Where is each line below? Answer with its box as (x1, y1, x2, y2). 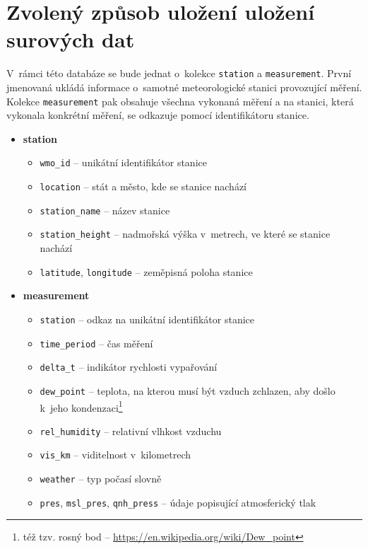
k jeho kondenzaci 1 (40, 398, 123, 415)
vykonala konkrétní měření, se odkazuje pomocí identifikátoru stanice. (6, 108, 309, 122)
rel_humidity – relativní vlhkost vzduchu (40, 423, 222, 438)
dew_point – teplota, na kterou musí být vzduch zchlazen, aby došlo (40, 383, 336, 398)
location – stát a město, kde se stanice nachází (40, 179, 247, 194)
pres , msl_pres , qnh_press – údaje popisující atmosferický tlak (40, 495, 316, 509)
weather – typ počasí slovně (40, 471, 162, 486)
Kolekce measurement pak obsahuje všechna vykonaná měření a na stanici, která (6, 93, 354, 108)
